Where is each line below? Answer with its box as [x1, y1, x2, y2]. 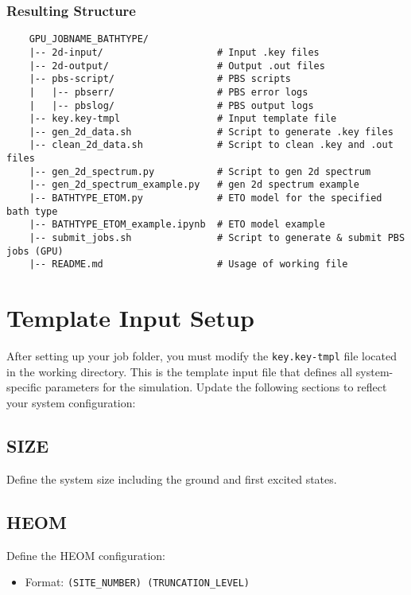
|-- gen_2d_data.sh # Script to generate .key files [29, 126, 394, 138]
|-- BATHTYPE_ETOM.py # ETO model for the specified [29, 192, 382, 204]
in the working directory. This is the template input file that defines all [6, 363, 353, 379]
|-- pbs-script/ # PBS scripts [29, 73, 291, 85]
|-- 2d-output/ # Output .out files [29, 60, 325, 72]
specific [6, 379, 42, 395]
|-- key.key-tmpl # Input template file [29, 113, 337, 125]
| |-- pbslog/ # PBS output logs [29, 99, 314, 111]
